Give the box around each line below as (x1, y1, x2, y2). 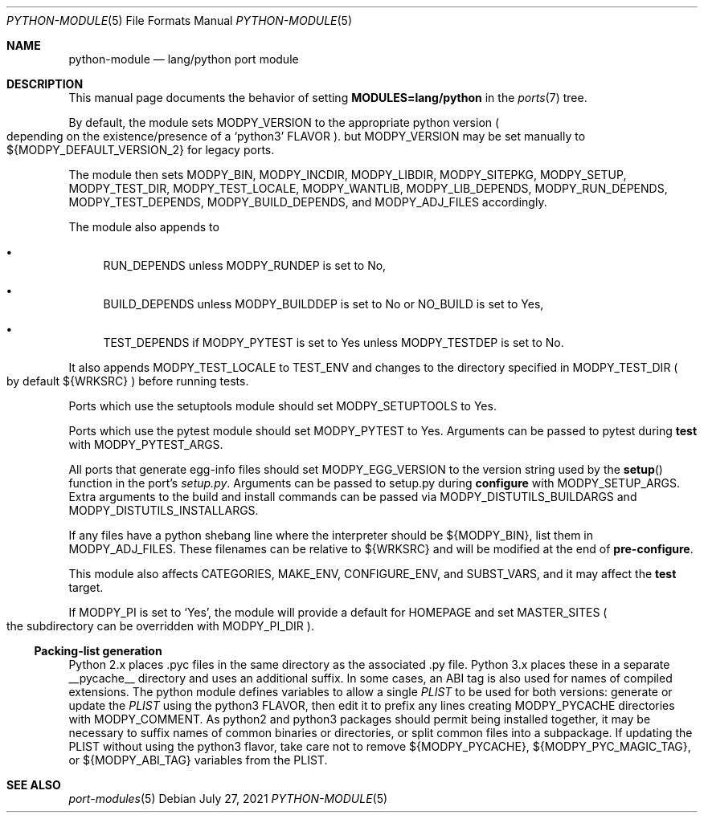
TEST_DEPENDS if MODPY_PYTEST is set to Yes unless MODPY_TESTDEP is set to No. (103, 336, 564, 349)
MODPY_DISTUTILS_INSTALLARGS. (68, 503, 259, 517)
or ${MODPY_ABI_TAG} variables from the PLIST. (68, 753, 328, 767)
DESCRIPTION (6, 77, 84, 91)
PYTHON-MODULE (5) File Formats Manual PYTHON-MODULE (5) (6, 14, 353, 27)
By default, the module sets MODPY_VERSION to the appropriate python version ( (68, 116, 500, 129)
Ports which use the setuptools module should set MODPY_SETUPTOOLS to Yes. (68, 399, 497, 413)
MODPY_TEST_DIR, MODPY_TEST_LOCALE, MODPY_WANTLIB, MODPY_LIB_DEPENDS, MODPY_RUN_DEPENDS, (68, 181, 668, 195)
